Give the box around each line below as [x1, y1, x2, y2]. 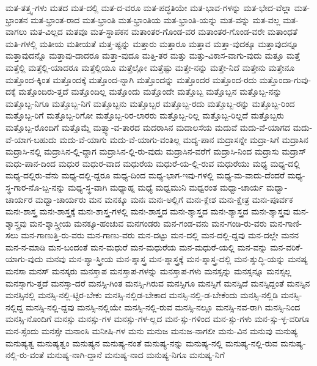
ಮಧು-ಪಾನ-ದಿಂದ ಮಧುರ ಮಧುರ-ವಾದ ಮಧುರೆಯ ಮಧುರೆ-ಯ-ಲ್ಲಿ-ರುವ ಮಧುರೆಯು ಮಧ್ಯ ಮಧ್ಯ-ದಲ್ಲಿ [5, 156, 300, 169]
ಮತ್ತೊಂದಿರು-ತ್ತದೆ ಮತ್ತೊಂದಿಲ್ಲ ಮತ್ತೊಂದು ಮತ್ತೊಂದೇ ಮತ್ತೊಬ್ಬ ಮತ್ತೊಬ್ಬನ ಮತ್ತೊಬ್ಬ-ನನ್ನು [18, 85, 282, 98]
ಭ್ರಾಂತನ [5, 13, 28, 26]
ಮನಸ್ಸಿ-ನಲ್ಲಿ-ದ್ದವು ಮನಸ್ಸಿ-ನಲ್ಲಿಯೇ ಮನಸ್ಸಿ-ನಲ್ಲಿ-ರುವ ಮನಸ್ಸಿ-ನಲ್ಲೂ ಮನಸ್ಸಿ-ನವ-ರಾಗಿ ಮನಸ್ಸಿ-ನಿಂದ [26, 300, 301, 313]
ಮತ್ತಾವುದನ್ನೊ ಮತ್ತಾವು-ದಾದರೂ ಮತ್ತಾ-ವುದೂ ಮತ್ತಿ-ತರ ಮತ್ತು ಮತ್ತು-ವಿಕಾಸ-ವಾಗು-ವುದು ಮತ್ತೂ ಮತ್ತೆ [5, 49, 300, 62]
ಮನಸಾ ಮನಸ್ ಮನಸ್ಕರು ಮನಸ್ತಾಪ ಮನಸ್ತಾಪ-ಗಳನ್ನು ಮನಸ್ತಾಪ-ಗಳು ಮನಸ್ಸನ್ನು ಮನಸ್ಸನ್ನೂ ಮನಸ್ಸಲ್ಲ [5, 265, 291, 277]
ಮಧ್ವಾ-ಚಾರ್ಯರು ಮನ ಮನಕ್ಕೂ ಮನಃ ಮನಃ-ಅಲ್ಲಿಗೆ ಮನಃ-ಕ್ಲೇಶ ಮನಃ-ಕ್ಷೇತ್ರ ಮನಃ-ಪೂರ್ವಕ [35, 192, 293, 205]
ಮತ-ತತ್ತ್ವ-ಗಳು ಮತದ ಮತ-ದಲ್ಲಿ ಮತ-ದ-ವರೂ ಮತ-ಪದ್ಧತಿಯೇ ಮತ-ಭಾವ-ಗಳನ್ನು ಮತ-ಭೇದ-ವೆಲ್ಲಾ [5, 1, 292, 13]
